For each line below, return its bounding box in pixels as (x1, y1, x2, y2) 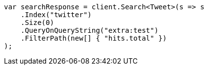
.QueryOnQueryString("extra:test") (20, 26, 158, 34)
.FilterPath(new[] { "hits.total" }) (20, 34, 167, 42)
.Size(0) (20, 19, 54, 26)
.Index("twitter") (20, 11, 92, 19)
